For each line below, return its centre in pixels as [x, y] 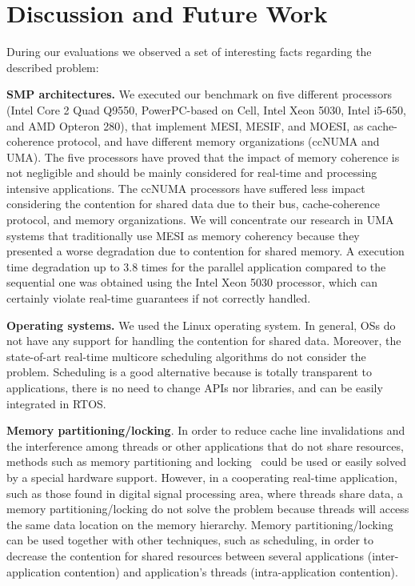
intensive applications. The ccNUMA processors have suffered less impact [186, 188]
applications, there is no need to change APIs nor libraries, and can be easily [195, 387]
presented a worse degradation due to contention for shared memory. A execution [206, 251]
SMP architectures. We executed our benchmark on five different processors [200, 94]
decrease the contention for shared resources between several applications [186, 555]
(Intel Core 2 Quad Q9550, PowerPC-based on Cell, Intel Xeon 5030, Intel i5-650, [206, 109]
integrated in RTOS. [56, 403]
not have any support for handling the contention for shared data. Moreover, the [204, 341]
